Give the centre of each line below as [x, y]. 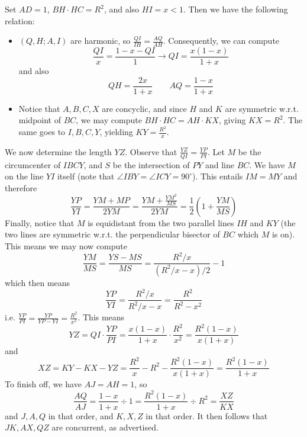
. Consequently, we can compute [221, 41]
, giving [232, 120]
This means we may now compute [66, 245]
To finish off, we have [43, 384]
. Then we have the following [235, 9]
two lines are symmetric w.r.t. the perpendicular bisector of [112, 234]
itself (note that [86, 176]
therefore [21, 187]
